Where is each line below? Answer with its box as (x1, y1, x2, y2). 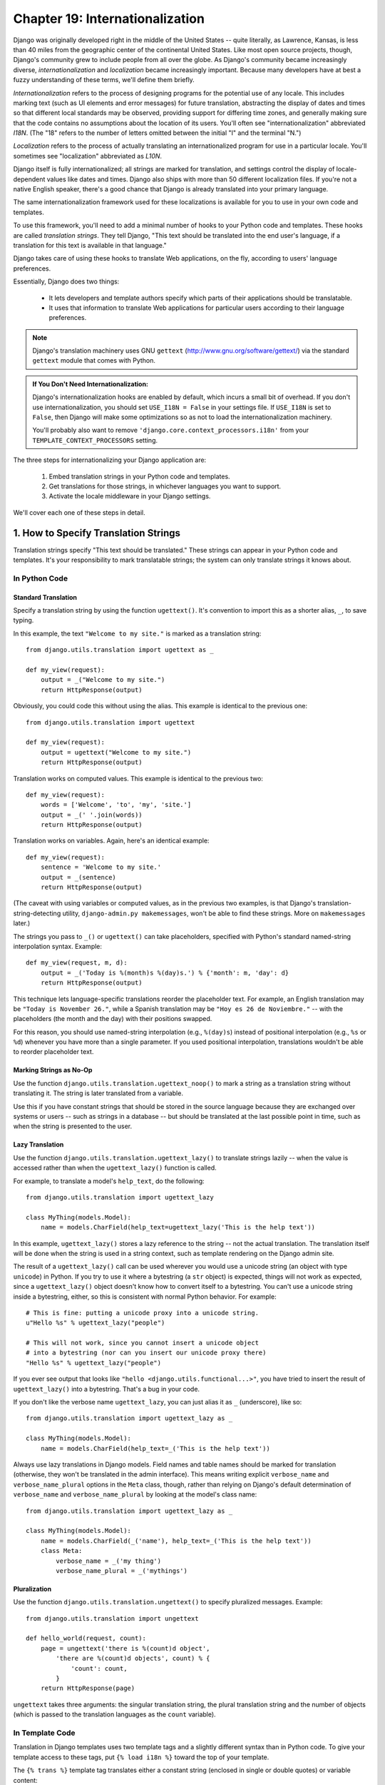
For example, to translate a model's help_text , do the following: (13, 1177, 205, 1185)
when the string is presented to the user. (13, 1122, 133, 1131)
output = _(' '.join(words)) (40, 810, 143, 819)
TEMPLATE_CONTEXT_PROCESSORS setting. (32, 436, 158, 444)
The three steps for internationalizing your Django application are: (13, 456, 207, 464)
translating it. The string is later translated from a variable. (13, 1089, 183, 1097)
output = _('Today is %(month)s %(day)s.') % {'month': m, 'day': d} (40, 968, 289, 977)
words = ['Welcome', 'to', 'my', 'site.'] (40, 800, 192, 809)
